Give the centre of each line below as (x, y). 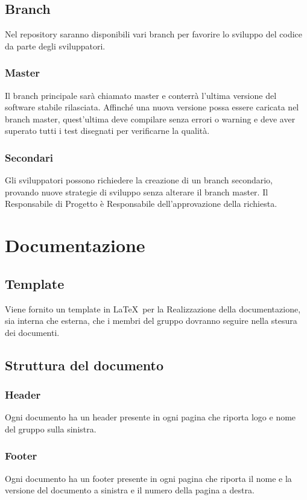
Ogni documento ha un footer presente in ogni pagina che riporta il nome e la (148, 478)
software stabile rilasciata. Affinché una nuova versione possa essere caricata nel (152, 107)
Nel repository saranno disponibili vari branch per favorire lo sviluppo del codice (154, 34)
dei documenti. (32, 332)
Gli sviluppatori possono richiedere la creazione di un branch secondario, (139, 180)
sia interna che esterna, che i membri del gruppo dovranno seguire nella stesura (151, 321)
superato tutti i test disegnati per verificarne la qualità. (107, 131)
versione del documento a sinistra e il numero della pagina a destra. (130, 490)
